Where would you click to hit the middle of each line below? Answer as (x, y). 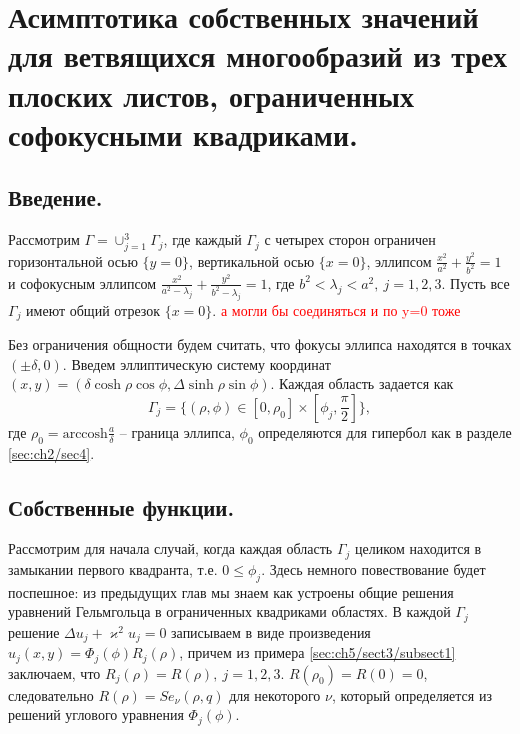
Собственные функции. (121, 506)
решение (34, 631)
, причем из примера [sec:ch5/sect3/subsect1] (317, 652)
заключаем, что (54, 672)
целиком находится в (418, 548)
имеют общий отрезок (93, 309)
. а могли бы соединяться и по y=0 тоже (336, 309)
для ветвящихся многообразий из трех (257, 55)
